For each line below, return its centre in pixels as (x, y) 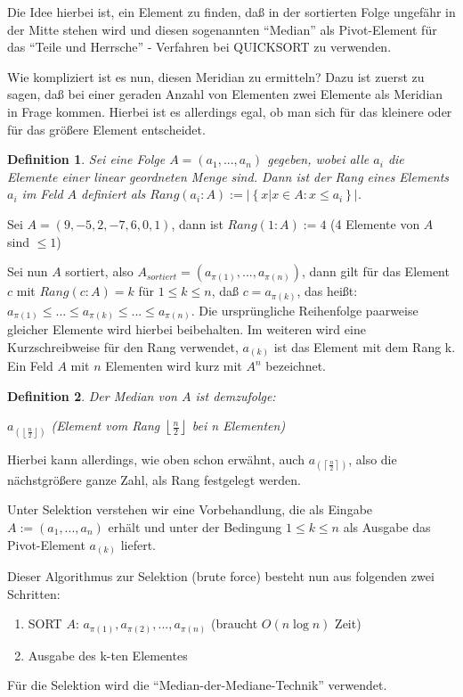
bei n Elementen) (239, 426)
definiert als (114, 194)
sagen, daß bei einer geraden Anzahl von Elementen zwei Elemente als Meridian (225, 94)
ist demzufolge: (236, 395)
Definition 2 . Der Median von (92, 395)
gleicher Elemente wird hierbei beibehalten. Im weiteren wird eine (187, 329)
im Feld (42, 194)
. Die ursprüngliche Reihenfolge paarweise (305, 310)
